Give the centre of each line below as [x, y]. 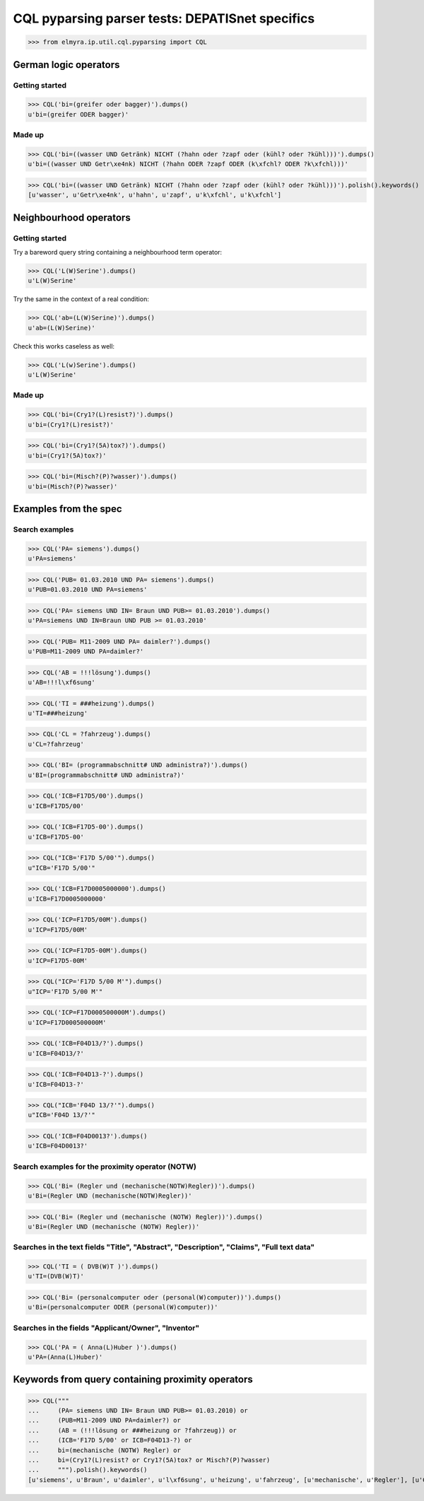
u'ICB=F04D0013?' [58, 1146]
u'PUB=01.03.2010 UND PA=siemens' [88, 590]
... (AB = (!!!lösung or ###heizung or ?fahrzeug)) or [132, 1430]
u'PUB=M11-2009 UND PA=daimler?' [86, 651]
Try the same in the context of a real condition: [81, 299]
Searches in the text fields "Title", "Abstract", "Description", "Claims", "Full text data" [164, 1247]
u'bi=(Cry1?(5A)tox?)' [67, 455]
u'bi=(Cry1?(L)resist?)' [71, 425]
